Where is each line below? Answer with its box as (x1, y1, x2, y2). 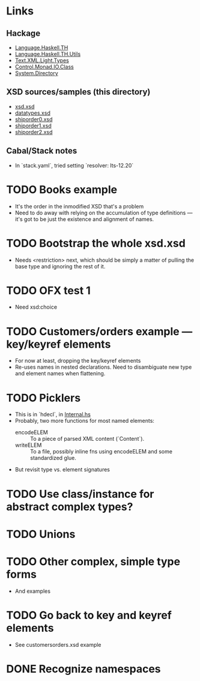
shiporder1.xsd (14, 122, 52, 129)
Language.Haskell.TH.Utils (14, 50, 81, 58)
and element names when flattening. (14, 370, 106, 377)
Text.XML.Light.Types (14, 57, 69, 64)
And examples (14, 587, 51, 595)
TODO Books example (6, 183, 118, 196)
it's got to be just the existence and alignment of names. (14, 215, 154, 223)
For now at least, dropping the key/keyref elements (14, 357, 141, 365)
